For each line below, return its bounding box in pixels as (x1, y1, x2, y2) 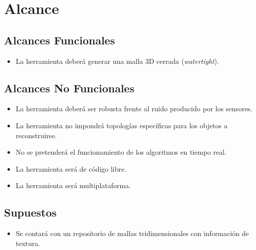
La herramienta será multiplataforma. (15, 180, 131, 191)
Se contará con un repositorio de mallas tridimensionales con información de (15, 228, 249, 239)
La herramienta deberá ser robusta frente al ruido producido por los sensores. (15, 103, 253, 114)
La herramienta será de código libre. (15, 163, 127, 174)
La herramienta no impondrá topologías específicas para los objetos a (15, 120, 228, 130)
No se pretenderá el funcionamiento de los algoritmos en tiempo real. (15, 147, 227, 157)
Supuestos (4, 205, 57, 220)
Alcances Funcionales (4, 32, 115, 47)
